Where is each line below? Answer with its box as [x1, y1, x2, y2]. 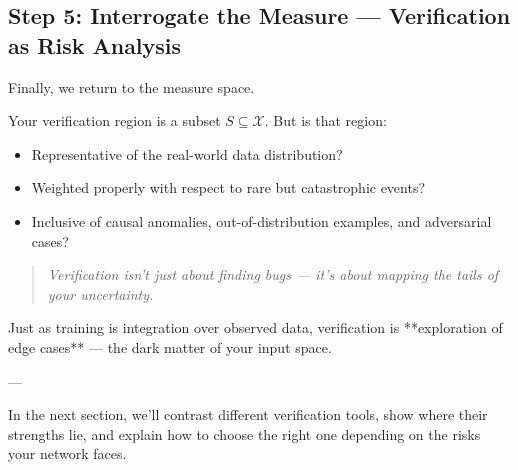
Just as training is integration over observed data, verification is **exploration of [8, 317, 503, 338]
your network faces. [8, 443, 127, 464]
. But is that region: [264, 110, 387, 131]
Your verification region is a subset [8, 110, 221, 131]
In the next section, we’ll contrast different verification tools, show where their [8, 404, 488, 425]
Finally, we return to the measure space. [8, 76, 255, 97]
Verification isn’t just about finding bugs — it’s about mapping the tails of [47, 264, 499, 285]
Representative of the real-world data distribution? [31, 143, 343, 164]
